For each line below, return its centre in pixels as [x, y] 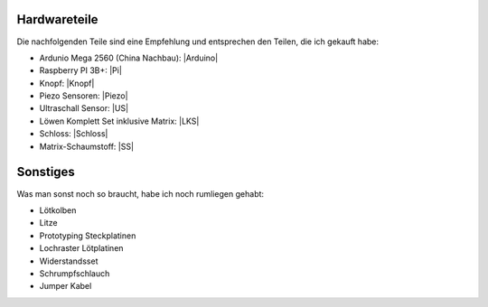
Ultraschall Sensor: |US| [84, 108]
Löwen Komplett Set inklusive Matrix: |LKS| [119, 121]
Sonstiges [46, 172]
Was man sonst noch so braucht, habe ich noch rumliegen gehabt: [141, 193]
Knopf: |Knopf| [67, 83]
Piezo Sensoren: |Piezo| [84, 96]
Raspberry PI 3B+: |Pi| [80, 70]
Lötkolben [58, 210]
